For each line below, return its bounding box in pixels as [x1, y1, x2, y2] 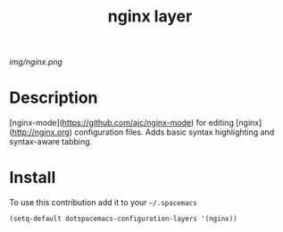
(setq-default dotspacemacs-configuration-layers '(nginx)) [9, 214, 238, 224]
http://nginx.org [12, 127, 70, 137]
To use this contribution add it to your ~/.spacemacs [9, 197, 198, 208]
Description [9, 87, 98, 108]
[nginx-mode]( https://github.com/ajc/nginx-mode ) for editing [9, 118, 234, 128]
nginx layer [107, 6, 193, 27]
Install [9, 168, 56, 188]
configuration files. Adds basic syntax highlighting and [74, 127, 275, 137]
